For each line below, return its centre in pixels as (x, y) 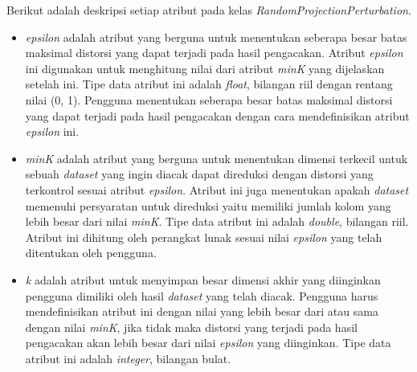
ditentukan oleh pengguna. (91, 253)
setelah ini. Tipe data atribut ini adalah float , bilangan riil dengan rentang (209, 84)
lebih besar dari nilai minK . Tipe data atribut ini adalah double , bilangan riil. (217, 221)
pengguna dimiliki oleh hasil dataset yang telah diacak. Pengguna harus (202, 295)
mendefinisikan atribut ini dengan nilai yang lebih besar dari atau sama (202, 311)
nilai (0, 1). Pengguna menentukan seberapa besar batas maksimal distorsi (209, 99)
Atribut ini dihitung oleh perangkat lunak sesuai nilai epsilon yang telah (204, 237)
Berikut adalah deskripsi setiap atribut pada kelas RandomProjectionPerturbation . (209, 10)
